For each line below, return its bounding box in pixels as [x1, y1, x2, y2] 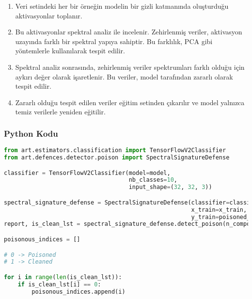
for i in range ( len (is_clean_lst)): [4, 273, 122, 281]
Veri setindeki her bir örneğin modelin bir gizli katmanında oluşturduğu [15, 1, 229, 11]
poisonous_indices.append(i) [31, 288, 126, 295]
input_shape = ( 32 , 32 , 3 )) [128, 184, 212, 191]
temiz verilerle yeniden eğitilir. [15, 107, 106, 117]
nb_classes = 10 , [128, 176, 177, 184]
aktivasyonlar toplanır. [15, 10, 82, 20]
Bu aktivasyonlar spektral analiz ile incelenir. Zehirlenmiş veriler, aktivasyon [15, 27, 242, 37]
